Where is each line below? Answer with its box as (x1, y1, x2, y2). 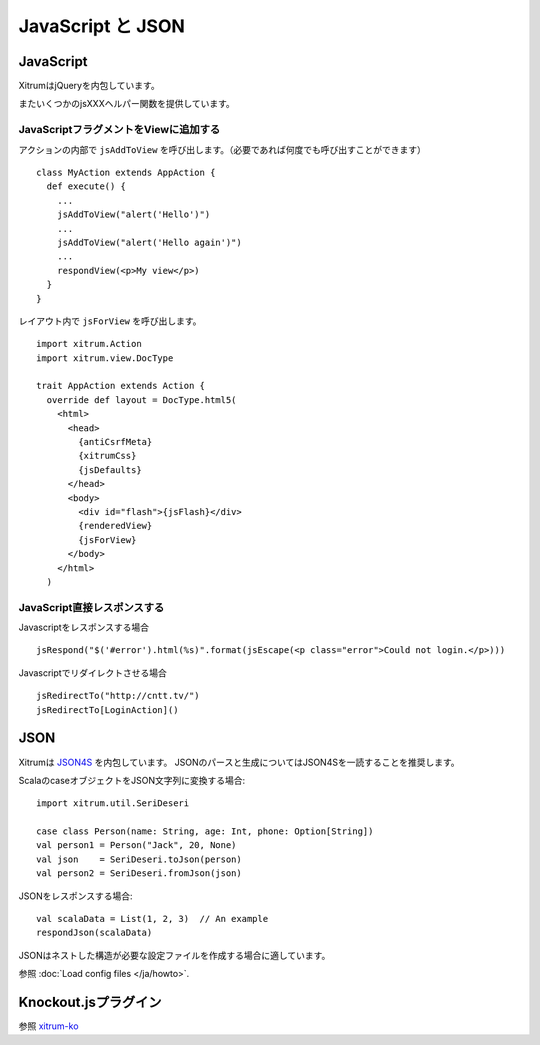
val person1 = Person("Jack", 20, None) (36, 840, 237, 851)
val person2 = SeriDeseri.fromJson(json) (36, 868, 242, 879)
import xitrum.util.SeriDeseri (36, 798, 190, 809)
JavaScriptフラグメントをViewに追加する (18, 123, 221, 137)
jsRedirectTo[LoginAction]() (36, 704, 179, 715)
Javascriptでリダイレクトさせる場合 (18, 666, 167, 679)
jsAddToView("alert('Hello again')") (56, 236, 242, 248)
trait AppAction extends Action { (36, 380, 205, 392)
